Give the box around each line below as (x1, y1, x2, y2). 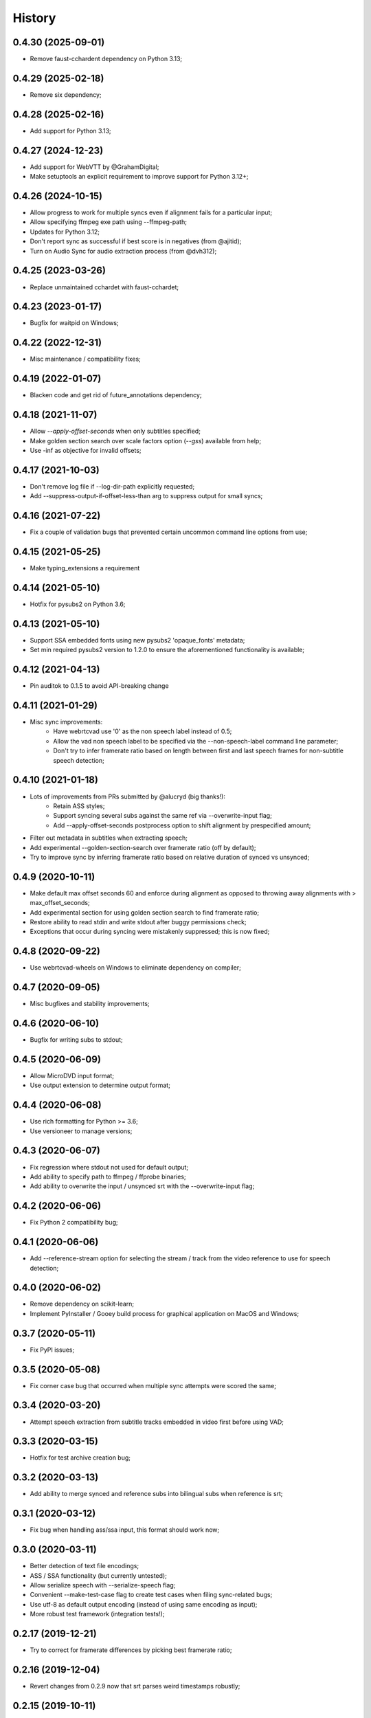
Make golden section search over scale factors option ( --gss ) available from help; (30, 436, 261, 445)
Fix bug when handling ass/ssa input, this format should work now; (30, 1526, 220, 1534)
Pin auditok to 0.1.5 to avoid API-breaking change (30, 682, 169, 690)
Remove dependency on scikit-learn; (30, 1299, 135, 1308)
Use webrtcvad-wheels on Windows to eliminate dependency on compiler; (30, 963, 242, 972)
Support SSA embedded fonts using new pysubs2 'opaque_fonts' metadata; (30, 636, 245, 644)
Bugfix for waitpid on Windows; (30, 319, 120, 327)
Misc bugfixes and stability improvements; (30, 1000, 150, 1008)
